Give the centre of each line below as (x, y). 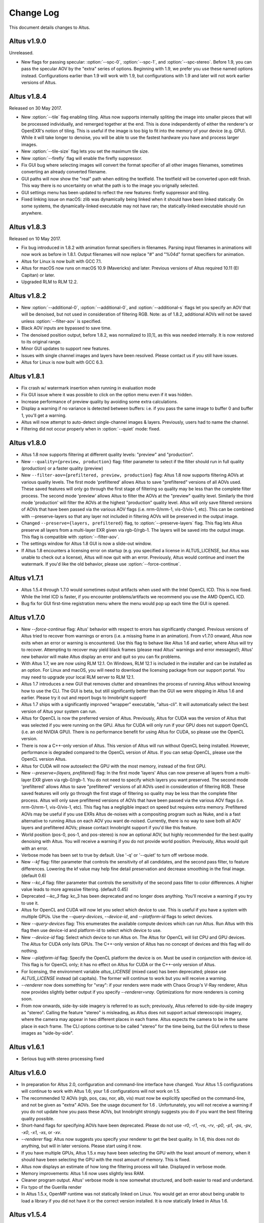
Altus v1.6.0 (28, 1073)
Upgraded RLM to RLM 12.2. (50, 282)
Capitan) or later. (38, 275)
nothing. (30, 951)
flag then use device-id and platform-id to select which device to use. (91, 930)
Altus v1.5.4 (28, 1215)
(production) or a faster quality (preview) (62, 468)
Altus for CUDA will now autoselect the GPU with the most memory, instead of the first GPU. (114, 766)
